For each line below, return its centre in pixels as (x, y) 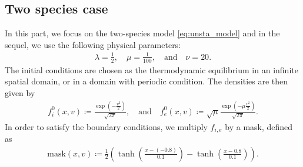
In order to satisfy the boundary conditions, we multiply (106, 126)
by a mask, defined (259, 126)
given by (20, 92)
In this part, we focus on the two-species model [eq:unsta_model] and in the (142, 33)
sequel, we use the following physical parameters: (93, 44)
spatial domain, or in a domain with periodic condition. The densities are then (146, 81)
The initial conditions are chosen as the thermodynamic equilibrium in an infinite (151, 69)
